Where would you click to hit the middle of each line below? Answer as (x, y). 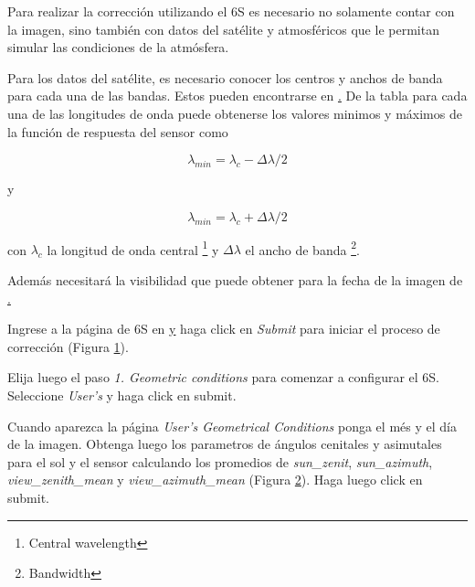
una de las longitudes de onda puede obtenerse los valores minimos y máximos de (235, 113)
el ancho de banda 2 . (302, 248)
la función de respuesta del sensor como (118, 131)
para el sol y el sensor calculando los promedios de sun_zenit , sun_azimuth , (220, 461)
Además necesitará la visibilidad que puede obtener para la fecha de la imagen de (235, 280)
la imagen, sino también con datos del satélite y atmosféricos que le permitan (223, 29)
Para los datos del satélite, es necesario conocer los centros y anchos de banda (225, 77)
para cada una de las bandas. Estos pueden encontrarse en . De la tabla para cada (237, 96)
